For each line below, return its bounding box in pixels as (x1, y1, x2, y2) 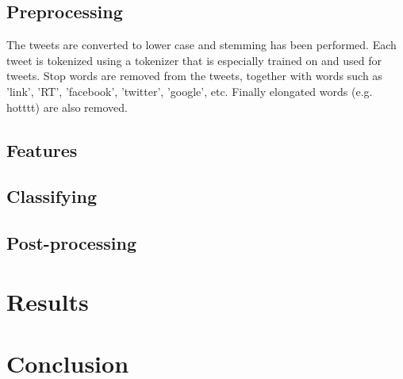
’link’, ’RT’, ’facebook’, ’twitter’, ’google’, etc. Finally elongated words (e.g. (6, 82, 373, 99)
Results (6, 285, 89, 317)
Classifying (6, 184, 97, 209)
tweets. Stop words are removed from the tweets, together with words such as (6, 67, 382, 84)
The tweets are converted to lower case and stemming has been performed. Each (6, 36, 397, 53)
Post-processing (6, 231, 137, 255)
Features (6, 137, 78, 162)
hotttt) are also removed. (6, 98, 128, 115)
